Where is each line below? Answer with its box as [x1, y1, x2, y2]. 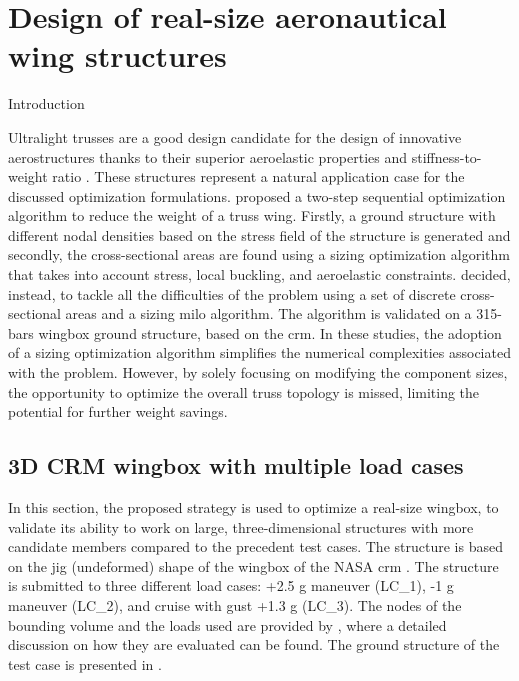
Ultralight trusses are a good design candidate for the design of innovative [8, 126, 462, 147]
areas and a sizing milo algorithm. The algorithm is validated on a [65, 303, 472, 324]
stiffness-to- [411, 146, 482, 167]
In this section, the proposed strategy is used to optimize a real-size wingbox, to [8, 497, 499, 518]
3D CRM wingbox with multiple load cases [8, 450, 464, 481]
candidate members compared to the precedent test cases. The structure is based [8, 536, 503, 557]
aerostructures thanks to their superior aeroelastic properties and [8, 146, 408, 167]
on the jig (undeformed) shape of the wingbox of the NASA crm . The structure [8, 555, 499, 576]
